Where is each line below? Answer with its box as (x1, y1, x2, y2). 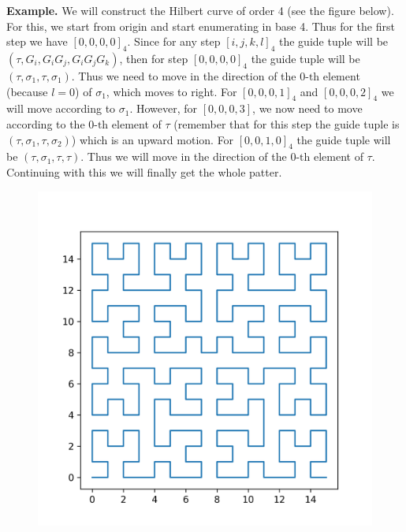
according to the (6, 115, 85, 132)
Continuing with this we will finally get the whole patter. (6, 163, 282, 180)
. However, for (129, 100, 198, 117)
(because (6, 83, 48, 99)
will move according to (6, 100, 116, 117)
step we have (6, 33, 68, 50)
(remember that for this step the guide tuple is (173, 115, 400, 132)
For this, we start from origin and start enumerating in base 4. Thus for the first (6, 17, 395, 34)
